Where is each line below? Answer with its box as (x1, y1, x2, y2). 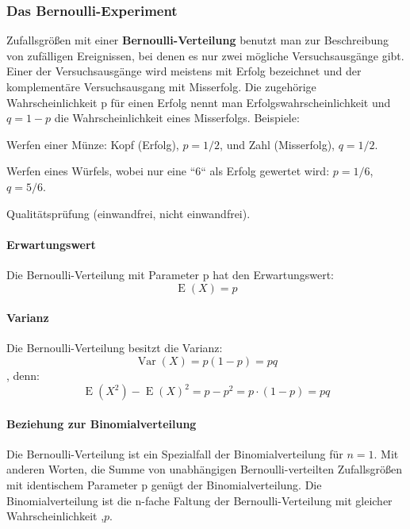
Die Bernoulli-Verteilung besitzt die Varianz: (6, 339, 223, 356)
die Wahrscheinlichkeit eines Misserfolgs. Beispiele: (54, 109, 300, 126)
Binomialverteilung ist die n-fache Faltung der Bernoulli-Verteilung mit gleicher (6, 492, 393, 508)
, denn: (6, 366, 40, 383)
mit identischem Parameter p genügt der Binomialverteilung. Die (6, 477, 322, 493)
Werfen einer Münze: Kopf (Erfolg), (6, 136, 179, 152)
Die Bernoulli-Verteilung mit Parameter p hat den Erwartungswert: (6, 266, 334, 282)
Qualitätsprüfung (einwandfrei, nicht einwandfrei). (6, 205, 251, 221)
